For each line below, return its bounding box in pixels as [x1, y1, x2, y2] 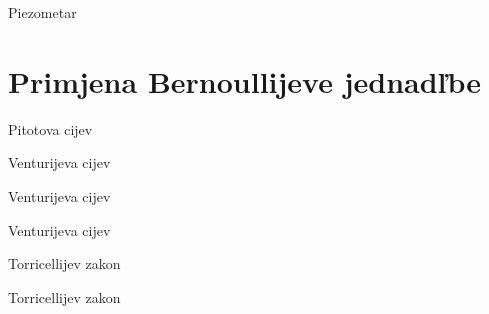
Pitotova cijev [8, 118, 93, 139]
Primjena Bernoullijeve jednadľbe [8, 60, 481, 101]
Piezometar [8, 2, 77, 22]
